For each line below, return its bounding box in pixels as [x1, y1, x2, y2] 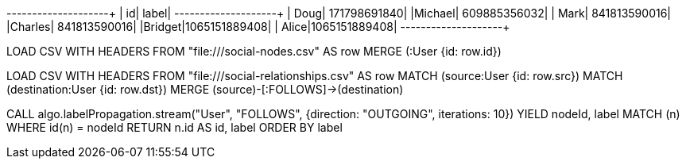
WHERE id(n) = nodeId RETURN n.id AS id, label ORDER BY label [6, 121, 343, 134]
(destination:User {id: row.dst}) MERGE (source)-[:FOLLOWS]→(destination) [6, 82, 404, 96]
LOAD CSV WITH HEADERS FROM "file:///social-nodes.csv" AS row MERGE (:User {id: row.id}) [6, 44, 502, 58]
